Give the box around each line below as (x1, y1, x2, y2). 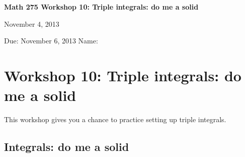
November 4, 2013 (4, 18, 59, 29)
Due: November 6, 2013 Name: (4, 35, 98, 46)
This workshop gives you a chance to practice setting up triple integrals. (4, 114, 226, 125)
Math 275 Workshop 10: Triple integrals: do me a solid (4, 2, 199, 12)
